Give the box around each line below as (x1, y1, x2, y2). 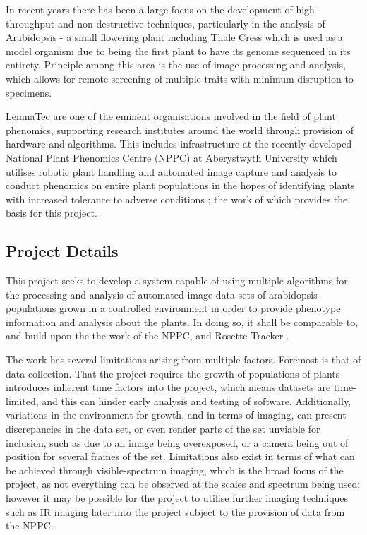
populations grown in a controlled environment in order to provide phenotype (6, 301, 341, 315)
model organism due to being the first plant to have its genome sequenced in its (6, 43, 351, 58)
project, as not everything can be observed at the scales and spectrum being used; (6, 476, 361, 491)
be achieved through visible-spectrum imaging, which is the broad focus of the (6, 462, 344, 477)
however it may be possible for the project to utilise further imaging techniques (6, 491, 349, 505)
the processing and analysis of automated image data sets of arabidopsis (6, 287, 318, 301)
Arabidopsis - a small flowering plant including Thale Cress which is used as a (6, 30, 343, 44)
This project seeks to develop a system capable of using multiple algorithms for (6, 273, 348, 288)
